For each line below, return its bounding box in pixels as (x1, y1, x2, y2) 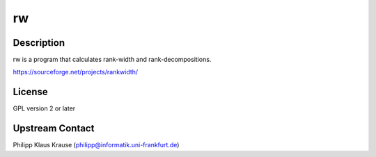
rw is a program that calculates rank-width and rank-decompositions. (13, 56, 212, 64)
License (13, 86, 48, 98)
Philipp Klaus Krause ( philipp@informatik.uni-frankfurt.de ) (13, 141, 180, 149)
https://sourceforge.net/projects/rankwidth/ (13, 68, 139, 76)
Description (13, 37, 65, 49)
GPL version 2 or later (13, 104, 76, 113)
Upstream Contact (13, 122, 95, 135)
